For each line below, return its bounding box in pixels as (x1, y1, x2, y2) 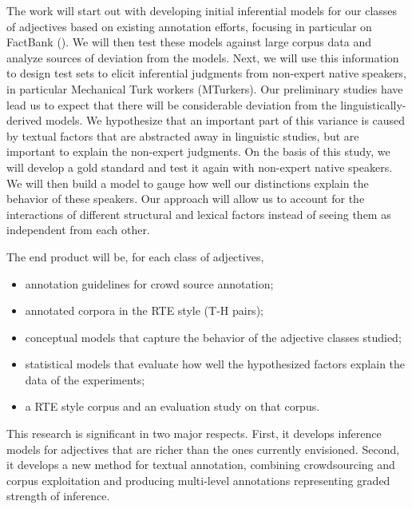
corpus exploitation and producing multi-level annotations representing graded (6, 471, 390, 488)
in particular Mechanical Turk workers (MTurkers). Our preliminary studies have (6, 80, 403, 97)
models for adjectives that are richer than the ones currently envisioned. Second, (6, 440, 400, 457)
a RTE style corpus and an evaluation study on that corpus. (25, 398, 320, 415)
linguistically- (340, 96, 406, 113)
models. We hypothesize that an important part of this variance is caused (46, 112, 406, 129)
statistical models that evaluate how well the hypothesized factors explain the (25, 356, 406, 372)
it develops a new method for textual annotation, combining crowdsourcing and (6, 456, 395, 473)
